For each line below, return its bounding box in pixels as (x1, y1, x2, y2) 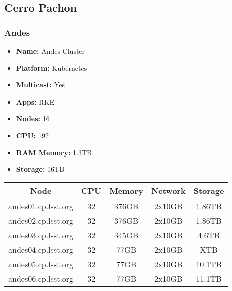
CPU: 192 (16, 130, 49, 140)
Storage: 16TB (16, 164, 65, 174)
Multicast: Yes (16, 79, 65, 90)
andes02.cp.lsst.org (8, 214, 74, 226)
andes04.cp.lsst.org (8, 243, 74, 255)
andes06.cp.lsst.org (8, 272, 74, 284)
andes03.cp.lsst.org (8, 229, 74, 241)
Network (151, 184, 186, 197)
